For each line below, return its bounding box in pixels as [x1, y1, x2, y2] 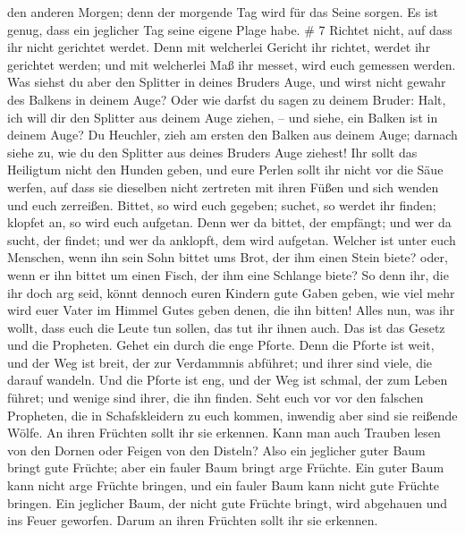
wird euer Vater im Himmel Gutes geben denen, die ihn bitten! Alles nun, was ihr [7, 301, 455, 319]
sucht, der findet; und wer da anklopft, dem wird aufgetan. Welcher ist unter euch [7, 230, 456, 249]
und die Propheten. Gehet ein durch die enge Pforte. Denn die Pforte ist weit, [7, 335, 435, 354]
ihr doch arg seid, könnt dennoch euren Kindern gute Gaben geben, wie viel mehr [7, 283, 455, 301]
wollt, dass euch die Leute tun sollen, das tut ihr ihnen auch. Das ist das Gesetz [7, 318, 445, 336]
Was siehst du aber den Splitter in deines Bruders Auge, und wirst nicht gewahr [7, 72, 446, 91]
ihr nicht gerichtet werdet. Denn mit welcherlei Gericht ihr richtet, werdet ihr [7, 38, 431, 56]
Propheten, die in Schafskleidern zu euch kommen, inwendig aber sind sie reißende [7, 405, 458, 424]
